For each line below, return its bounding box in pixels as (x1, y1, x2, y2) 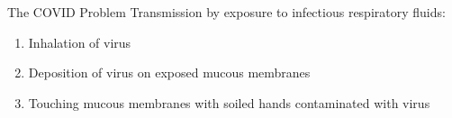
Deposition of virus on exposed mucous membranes (28, 63, 311, 82)
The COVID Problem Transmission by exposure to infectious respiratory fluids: (7, 3, 446, 21)
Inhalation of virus (28, 32, 131, 51)
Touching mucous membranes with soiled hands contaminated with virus (28, 93, 430, 112)
